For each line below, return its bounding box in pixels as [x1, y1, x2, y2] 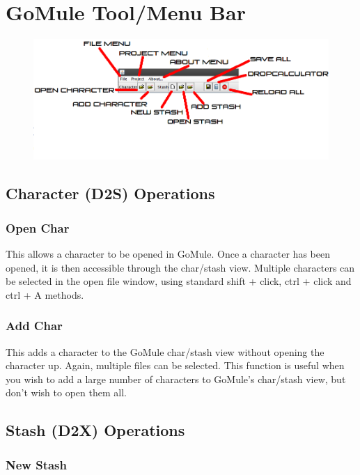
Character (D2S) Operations [6, 182, 215, 204]
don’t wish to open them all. [6, 385, 127, 400]
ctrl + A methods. [6, 287, 84, 302]
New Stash [6, 455, 67, 473]
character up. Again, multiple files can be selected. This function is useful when [6, 358, 345, 373]
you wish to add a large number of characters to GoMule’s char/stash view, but [6, 371, 346, 386]
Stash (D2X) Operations [6, 419, 185, 441]
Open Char [6, 219, 70, 236]
